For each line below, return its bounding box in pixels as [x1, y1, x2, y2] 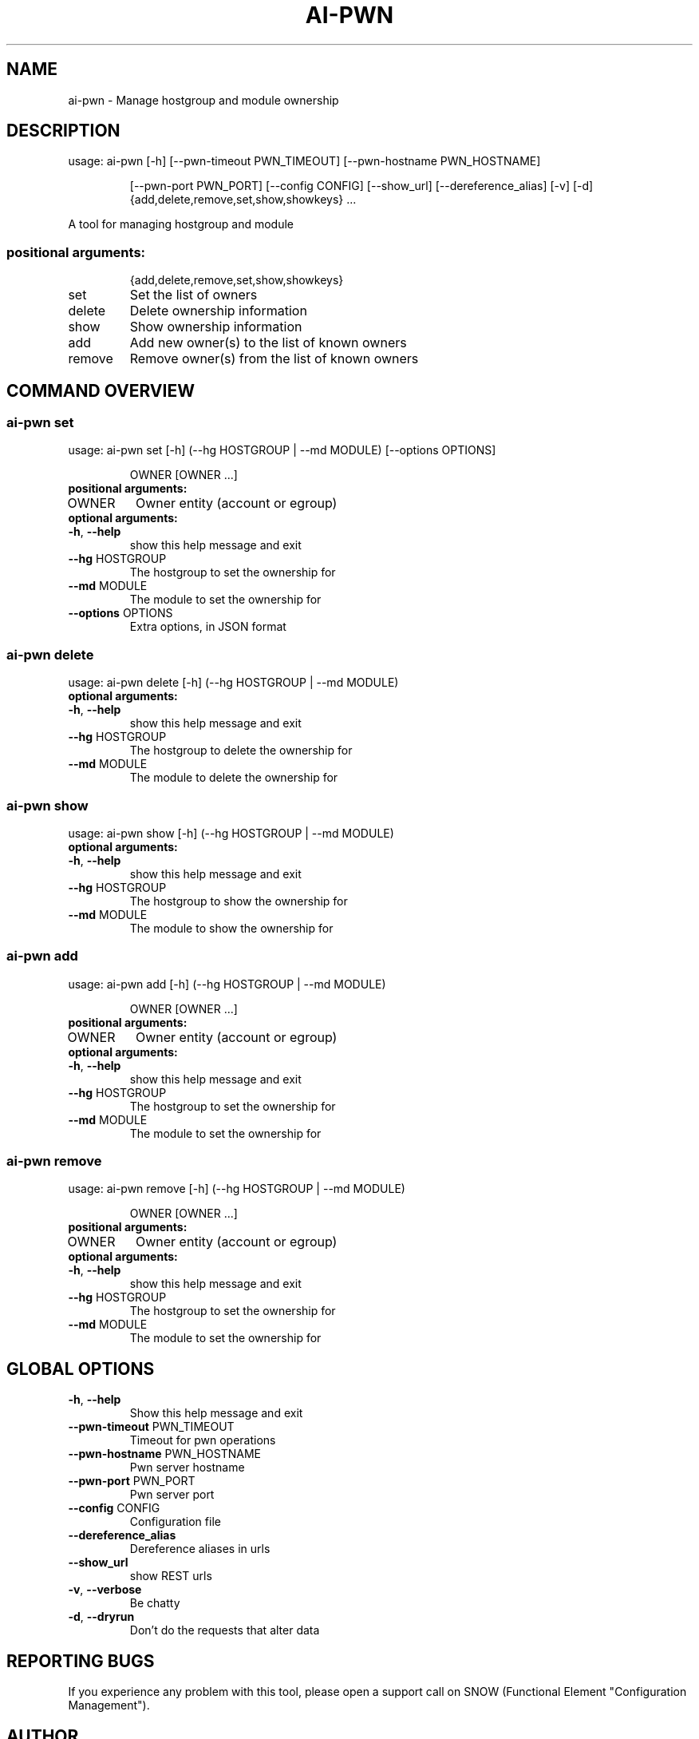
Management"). [68, 1698, 150, 1713]
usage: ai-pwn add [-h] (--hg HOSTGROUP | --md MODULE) [68, 976, 386, 991]
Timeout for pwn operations [129, 1433, 276, 1448]
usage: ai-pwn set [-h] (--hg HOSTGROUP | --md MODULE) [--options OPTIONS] [68, 443, 496, 458]
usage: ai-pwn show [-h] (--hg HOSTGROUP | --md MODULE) [68, 826, 394, 840]
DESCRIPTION [6, 121, 120, 141]
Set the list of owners [129, 287, 258, 303]
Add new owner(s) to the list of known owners [129, 335, 407, 351]
